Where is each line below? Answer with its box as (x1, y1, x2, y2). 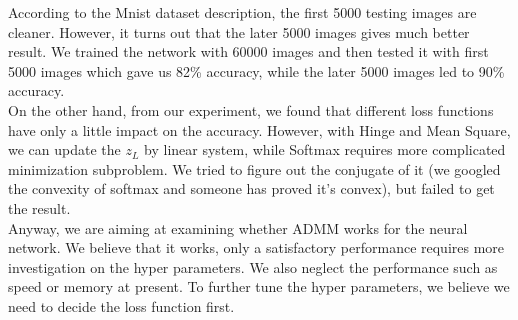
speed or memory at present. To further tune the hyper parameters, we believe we (8, 276, 510, 297)
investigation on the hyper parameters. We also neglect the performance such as (8, 256, 498, 277)
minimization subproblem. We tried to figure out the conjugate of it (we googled (8, 158, 501, 179)
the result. (8, 197, 71, 218)
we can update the (8, 139, 121, 160)
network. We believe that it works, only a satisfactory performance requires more (8, 237, 505, 258)
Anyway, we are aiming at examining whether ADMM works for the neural (8, 217, 468, 238)
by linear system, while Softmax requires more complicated (144, 139, 506, 160)
